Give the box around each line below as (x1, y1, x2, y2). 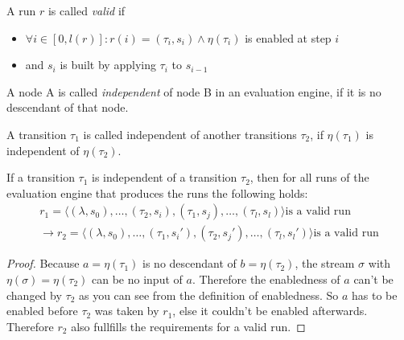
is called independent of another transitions (83, 125, 297, 142)
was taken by (94, 302, 159, 319)
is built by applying (60, 56, 156, 73)
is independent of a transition (92, 169, 237, 186)
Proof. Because (6, 255, 80, 272)
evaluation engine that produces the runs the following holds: (6, 184, 308, 201)
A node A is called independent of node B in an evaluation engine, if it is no (6, 83, 381, 100)
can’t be (353, 271, 394, 287)
